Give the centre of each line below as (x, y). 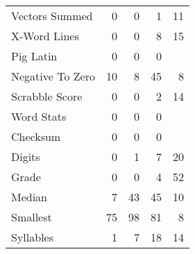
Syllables (32, 237)
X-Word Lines (45, 36)
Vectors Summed (52, 16)
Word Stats (39, 116)
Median (29, 197)
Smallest (32, 217)
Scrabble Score (47, 96)
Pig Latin (34, 56)
